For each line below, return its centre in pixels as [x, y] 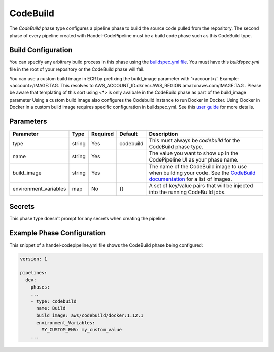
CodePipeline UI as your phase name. [194, 160]
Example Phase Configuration [58, 233]
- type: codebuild [54, 301]
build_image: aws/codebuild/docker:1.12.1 [90, 315]
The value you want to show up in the [194, 153]
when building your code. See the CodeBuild [202, 173]
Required [103, 134]
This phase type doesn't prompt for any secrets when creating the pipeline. [88, 218]
